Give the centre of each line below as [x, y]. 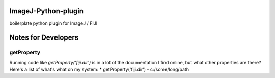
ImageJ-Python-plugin [47, 11]
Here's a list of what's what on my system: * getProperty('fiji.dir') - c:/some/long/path [99, 70]
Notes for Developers [44, 38]
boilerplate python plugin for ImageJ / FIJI [53, 23]
